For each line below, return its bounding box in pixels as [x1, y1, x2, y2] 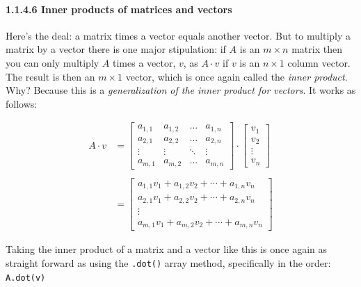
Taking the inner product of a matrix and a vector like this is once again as [6, 242, 327, 256]
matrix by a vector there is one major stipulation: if [6, 42, 226, 56]
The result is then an [6, 69, 95, 83]
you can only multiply [6, 55, 99, 69]
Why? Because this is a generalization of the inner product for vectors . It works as [6, 83, 356, 97]
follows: [6, 96, 38, 110]
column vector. [287, 55, 351, 69]
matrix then [291, 42, 342, 56]
